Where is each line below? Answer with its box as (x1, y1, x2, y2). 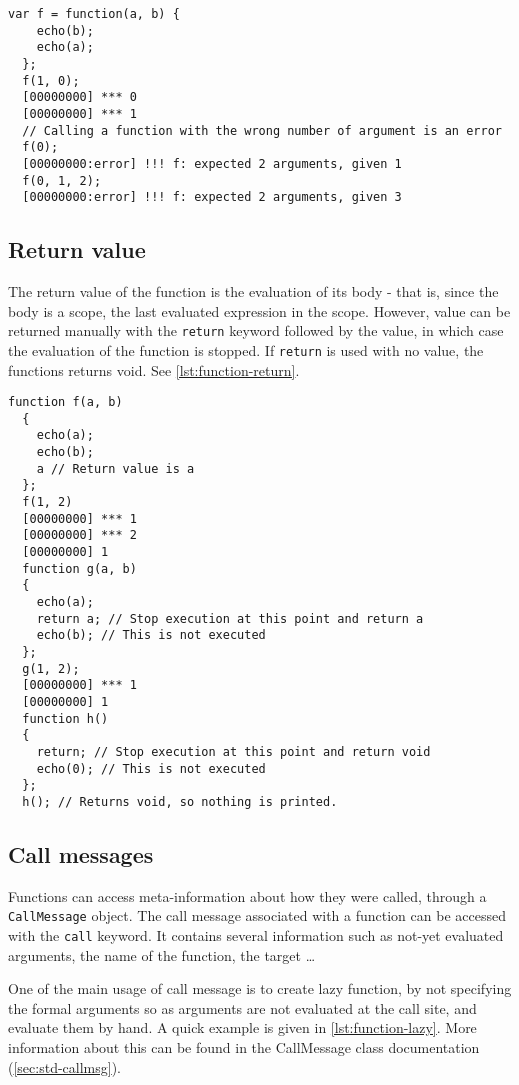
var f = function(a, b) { (8, 7, 180, 21)
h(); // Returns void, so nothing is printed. (22, 794, 338, 809)
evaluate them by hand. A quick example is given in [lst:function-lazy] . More (8, 1017, 477, 1038)
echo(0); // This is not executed (36, 761, 266, 776)
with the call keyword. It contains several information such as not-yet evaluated (8, 925, 504, 946)
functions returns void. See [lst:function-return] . (8, 359, 300, 380)
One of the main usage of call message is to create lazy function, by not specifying (8, 978, 512, 999)
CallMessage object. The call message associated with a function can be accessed (8, 905, 506, 926)
